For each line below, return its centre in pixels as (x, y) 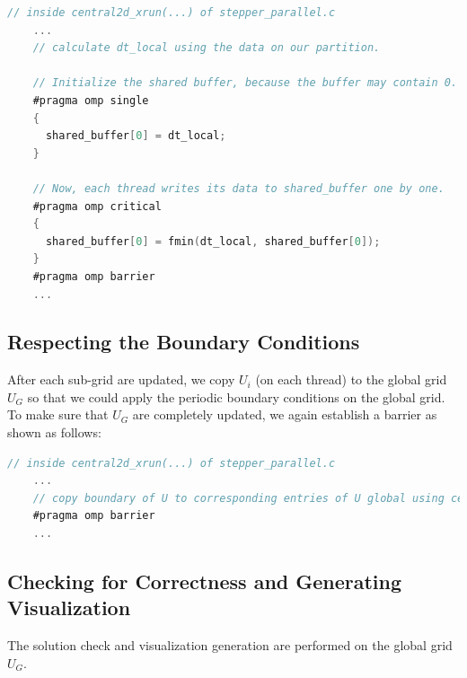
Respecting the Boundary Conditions (184, 342)
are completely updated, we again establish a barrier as (285, 414)
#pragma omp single (91, 100)
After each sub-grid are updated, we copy (121, 379)
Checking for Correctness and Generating (205, 581)
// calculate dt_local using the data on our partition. (207, 48)
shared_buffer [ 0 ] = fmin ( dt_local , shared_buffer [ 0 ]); (213, 241)
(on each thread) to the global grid (351, 379)
